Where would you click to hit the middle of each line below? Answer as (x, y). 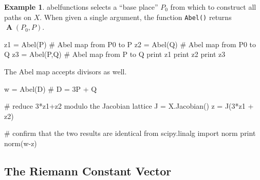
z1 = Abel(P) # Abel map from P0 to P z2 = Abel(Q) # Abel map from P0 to (130, 44)
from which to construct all (213, 7)
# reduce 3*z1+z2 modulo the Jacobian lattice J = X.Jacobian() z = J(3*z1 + (129, 106)
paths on (18, 17)
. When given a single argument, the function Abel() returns (136, 17)
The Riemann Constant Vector (88, 171)
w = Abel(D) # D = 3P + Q (51, 88)
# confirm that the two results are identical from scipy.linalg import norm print (130, 133)
